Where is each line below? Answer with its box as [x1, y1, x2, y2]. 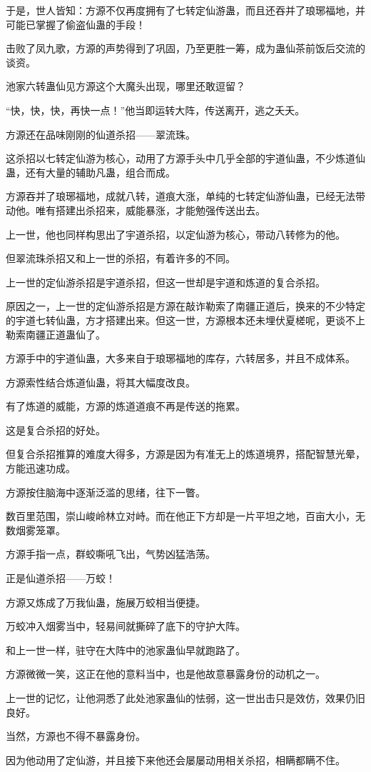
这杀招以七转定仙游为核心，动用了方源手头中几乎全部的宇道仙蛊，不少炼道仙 [6, 151, 365, 166]
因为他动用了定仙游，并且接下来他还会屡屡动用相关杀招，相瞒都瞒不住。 [6, 752, 345, 767]
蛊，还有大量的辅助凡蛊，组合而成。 [6, 164, 176, 179]
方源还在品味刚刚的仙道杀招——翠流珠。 [6, 126, 195, 141]
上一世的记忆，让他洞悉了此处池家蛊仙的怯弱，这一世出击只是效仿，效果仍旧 [6, 691, 365, 705]
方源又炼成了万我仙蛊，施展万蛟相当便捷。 [6, 594, 205, 609]
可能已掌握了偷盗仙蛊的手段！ [6, 16, 146, 31]
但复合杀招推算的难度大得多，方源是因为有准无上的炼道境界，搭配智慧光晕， [6, 446, 365, 461]
